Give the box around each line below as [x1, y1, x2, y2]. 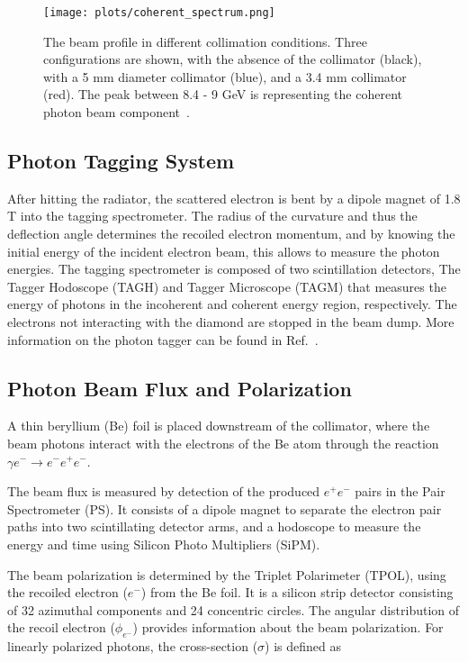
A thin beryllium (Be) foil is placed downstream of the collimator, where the [7, 416, 430, 435]
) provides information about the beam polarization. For [132, 618, 444, 637]
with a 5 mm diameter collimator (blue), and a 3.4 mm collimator [43, 67, 407, 86]
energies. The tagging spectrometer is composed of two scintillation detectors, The [7, 259, 461, 278]
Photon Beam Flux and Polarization [7, 374, 352, 402]
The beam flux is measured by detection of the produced [7, 482, 320, 501]
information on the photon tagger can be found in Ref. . [7, 330, 319, 349]
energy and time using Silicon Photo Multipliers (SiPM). [7, 534, 320, 553]
